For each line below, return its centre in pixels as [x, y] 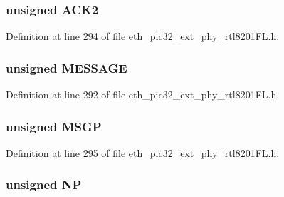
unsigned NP [44, 185]
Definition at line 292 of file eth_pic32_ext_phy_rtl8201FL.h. [143, 95]
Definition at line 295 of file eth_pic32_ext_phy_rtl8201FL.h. [143, 152]
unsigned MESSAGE [67, 67]
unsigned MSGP [54, 126]
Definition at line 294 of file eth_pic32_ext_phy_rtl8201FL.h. [143, 36]
